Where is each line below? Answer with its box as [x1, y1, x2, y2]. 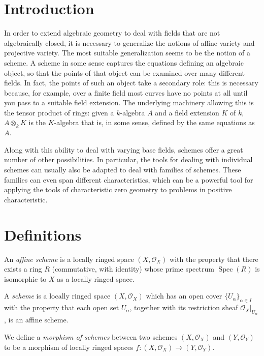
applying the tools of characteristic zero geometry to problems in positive [4, 184, 232, 195]
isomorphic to [4, 273, 47, 284]
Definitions [4, 224, 82, 245]
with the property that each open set [4, 302, 119, 313]
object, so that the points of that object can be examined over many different [4, 67, 245, 78]
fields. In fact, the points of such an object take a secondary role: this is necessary [4, 77, 258, 88]
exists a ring [4, 263, 42, 274]
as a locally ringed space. [57, 273, 135, 284]
